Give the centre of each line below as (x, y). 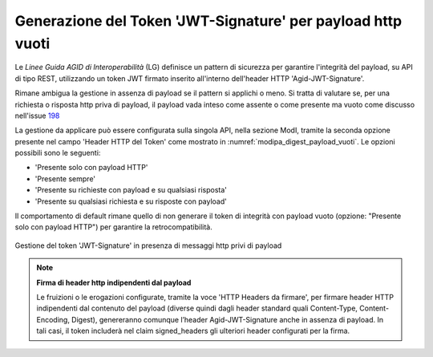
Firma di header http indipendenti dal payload (114, 282)
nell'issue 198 (37, 116)
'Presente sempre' (65, 178)
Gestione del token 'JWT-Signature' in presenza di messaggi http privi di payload (148, 245)
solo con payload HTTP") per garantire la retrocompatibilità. (113, 227)
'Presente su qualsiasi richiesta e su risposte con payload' (131, 201)
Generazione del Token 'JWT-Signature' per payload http (208, 21)
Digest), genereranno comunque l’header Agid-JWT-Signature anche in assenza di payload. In (227, 319)
